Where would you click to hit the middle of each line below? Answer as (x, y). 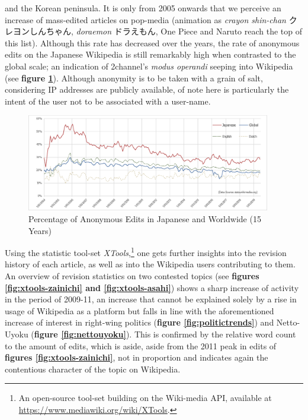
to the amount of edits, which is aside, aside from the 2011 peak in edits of (141, 345)
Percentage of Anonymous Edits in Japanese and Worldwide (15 (145, 219)
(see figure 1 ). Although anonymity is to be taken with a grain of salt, (134, 78)
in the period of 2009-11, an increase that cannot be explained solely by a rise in (151, 299)
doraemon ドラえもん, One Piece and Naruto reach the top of (189, 31)
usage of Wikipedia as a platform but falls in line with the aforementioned (139, 310)
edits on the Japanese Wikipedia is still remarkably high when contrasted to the (150, 54)
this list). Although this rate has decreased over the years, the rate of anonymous (152, 42)
